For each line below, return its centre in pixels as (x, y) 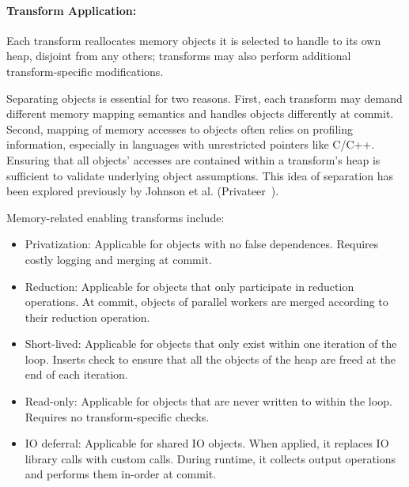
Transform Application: (72, 10)
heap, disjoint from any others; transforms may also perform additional (179, 56)
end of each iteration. (76, 374)
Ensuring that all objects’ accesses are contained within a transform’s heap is (193, 159)
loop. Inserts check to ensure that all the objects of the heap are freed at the (210, 359)
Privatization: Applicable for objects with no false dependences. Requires (202, 244)
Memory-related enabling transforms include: (116, 217)
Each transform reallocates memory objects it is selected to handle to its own (194, 40)
